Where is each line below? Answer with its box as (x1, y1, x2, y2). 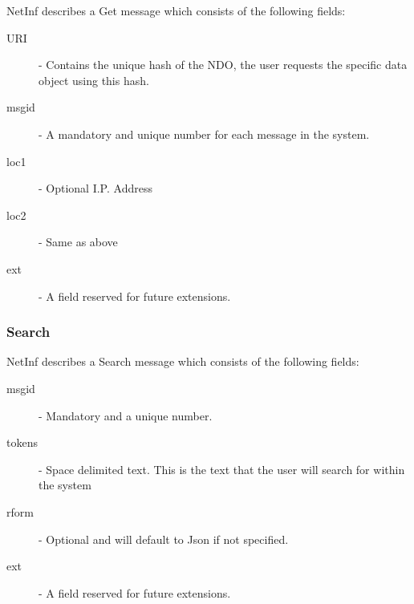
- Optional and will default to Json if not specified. (39, 530, 289, 547)
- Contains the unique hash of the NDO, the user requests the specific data (39, 56, 408, 73)
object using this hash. (39, 71, 149, 88)
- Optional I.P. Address (39, 180, 152, 197)
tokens (6, 434, 38, 451)
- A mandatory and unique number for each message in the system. (39, 125, 370, 142)
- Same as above (39, 233, 118, 250)
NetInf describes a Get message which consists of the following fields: (6, 2, 346, 18)
